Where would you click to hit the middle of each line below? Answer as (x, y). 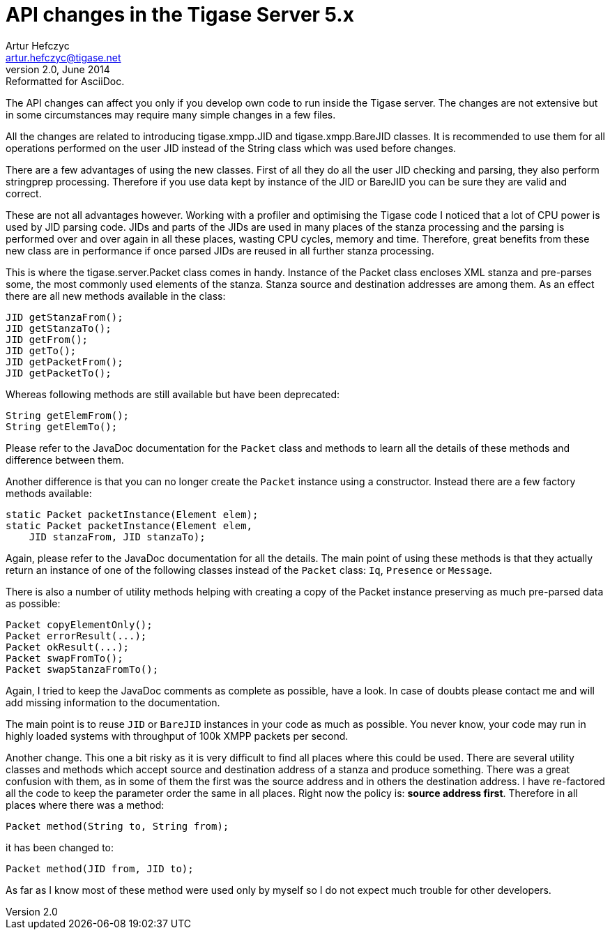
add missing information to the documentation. (113, 702)
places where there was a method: (85, 805)
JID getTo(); (41, 350)
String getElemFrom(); (68, 415)
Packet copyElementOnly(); (79, 624)
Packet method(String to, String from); (117, 826)
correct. (24, 193)
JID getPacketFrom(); (64, 362)
